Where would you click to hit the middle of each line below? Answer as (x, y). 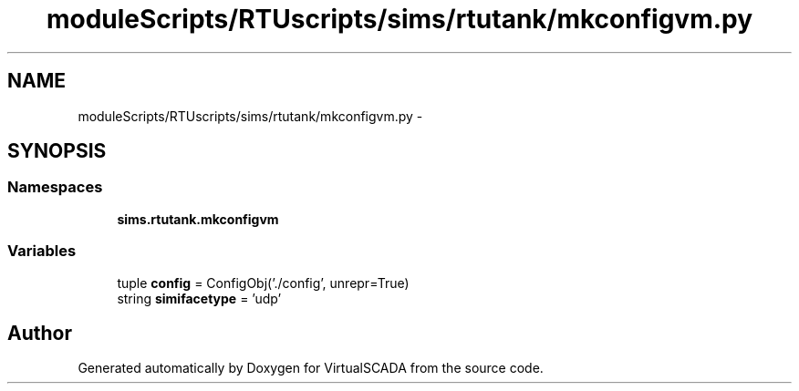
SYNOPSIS (57, 151)
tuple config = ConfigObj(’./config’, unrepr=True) (263, 283)
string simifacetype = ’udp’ (199, 298)
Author (40, 333)
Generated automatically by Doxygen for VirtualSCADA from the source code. (311, 368)
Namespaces (55, 187)
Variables (42, 251)
